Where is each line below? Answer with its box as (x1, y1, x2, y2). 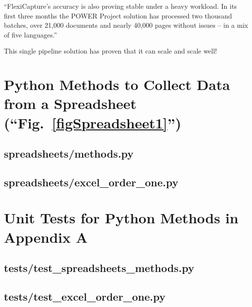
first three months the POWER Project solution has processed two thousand (4, 10, 232, 20)
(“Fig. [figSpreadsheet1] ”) (4, 112, 182, 132)
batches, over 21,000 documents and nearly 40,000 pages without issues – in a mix (4, 20, 248, 30)
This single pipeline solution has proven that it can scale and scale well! (4, 46, 217, 56)
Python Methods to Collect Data (4, 74, 230, 94)
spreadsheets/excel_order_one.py (4, 174, 179, 189)
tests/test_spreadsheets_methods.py (4, 260, 194, 275)
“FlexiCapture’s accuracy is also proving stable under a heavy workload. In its (4, 1, 237, 11)
